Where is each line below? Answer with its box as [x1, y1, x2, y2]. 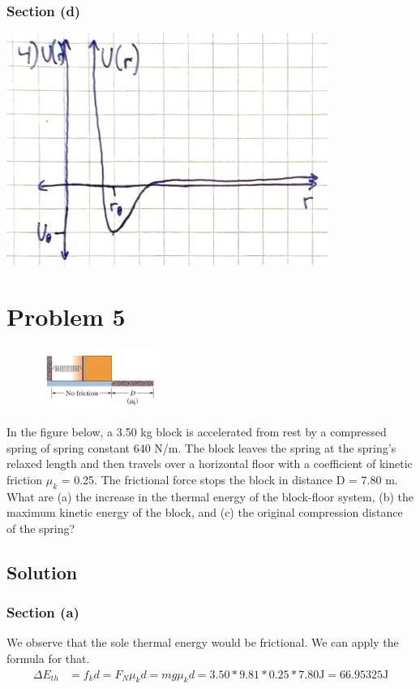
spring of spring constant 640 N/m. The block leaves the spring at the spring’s [6, 439, 396, 456]
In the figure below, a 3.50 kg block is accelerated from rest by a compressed [6, 422, 387, 440]
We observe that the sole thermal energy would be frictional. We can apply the [6, 634, 399, 651]
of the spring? [6, 519, 75, 536]
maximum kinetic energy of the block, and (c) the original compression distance [6, 504, 403, 521]
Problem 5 [6, 300, 126, 332]
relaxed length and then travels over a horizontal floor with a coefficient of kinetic [6, 455, 413, 472]
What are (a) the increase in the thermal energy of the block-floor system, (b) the [6, 487, 414, 505]
